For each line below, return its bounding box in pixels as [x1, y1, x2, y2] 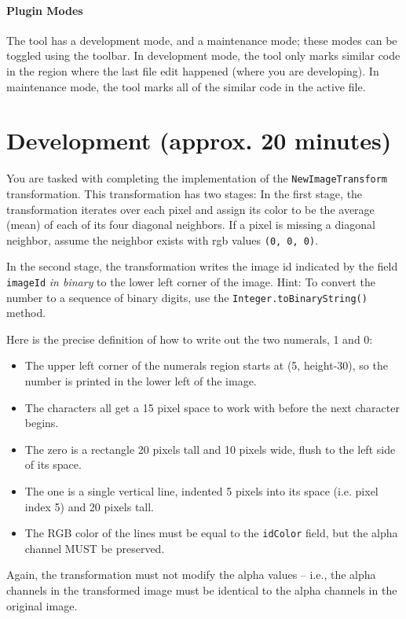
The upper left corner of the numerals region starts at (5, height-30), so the [24, 357, 388, 374]
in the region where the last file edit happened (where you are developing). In [6, 62, 379, 79]
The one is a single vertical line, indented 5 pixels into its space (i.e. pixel [24, 483, 379, 499]
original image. [6, 597, 78, 613]
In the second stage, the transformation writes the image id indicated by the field [6, 258, 398, 274]
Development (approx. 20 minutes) [6, 124, 392, 157]
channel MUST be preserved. [24, 540, 165, 556]
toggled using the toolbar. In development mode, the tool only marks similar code [6, 47, 401, 64]
